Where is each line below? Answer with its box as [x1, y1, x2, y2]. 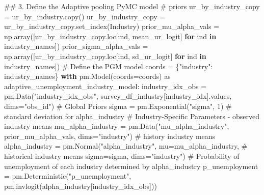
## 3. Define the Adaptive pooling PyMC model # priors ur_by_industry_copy [4, 1, 260, 11]
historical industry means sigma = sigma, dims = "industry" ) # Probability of [4, 150, 240, 161]
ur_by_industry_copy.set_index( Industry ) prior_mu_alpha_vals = [4, 21, 220, 32]
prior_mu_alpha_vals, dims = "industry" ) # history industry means [4, 130, 216, 141]
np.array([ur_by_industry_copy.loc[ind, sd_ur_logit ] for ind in [4, 50, 206, 61]
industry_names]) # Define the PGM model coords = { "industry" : [4, 61, 213, 71]
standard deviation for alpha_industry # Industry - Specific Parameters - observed [4, 110, 260, 121]
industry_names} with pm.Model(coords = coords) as [4, 71, 171, 81]
